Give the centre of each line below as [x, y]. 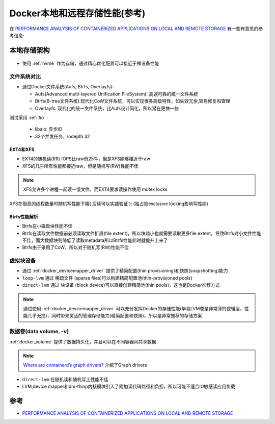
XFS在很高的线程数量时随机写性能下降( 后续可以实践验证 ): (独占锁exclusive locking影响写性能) [109, 204]
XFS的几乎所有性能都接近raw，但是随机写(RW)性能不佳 [80, 166]
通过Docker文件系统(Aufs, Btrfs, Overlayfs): [68, 87]
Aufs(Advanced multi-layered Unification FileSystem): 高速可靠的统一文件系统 [116, 94]
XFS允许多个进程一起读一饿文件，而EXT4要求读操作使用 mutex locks [95, 189]
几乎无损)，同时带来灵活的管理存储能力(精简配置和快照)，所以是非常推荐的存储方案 [115, 316]
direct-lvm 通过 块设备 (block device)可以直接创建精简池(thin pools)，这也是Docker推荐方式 [121, 285]
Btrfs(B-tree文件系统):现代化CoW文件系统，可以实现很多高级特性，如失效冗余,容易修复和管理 [133, 101]
